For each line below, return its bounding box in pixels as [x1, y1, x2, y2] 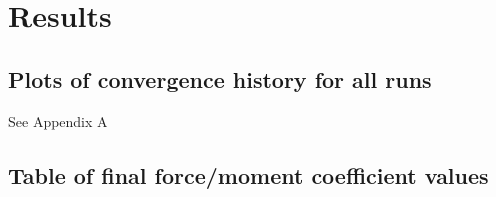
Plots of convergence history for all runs [8, 63, 432, 94]
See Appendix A [8, 110, 108, 131]
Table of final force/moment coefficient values [8, 159, 489, 190]
